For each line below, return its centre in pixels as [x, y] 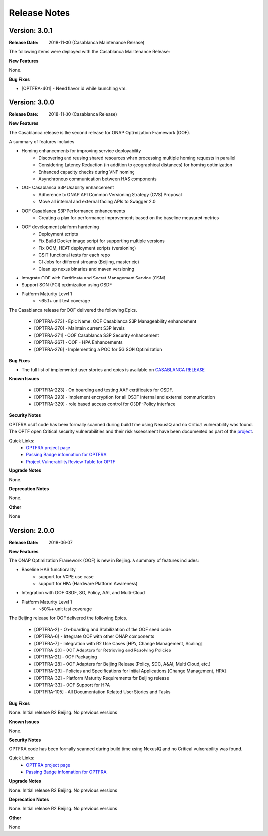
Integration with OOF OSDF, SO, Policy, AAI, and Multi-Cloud [83, 593]
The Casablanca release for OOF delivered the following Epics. [73, 310]
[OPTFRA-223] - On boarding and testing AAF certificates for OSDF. [104, 390]
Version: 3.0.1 [31, 31]
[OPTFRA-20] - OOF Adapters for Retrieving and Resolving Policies [102, 650]
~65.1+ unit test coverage [64, 301]
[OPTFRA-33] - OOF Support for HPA [72, 685]
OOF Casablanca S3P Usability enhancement [68, 188]
